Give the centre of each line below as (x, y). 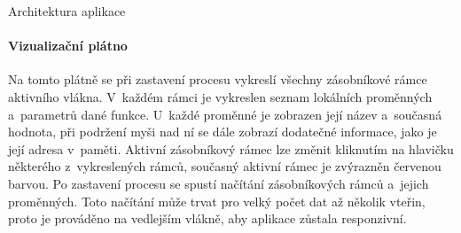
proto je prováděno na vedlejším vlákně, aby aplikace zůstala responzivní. (207, 218)
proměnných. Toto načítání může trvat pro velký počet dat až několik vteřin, (217, 201)
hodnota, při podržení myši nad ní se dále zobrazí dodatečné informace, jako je (223, 132)
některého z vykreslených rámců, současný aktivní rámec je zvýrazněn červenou (225, 166)
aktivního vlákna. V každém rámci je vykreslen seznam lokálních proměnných (220, 96)
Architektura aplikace (67, 11)
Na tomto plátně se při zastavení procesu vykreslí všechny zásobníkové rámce (218, 79)
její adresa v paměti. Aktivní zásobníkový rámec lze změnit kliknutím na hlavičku (231, 148)
